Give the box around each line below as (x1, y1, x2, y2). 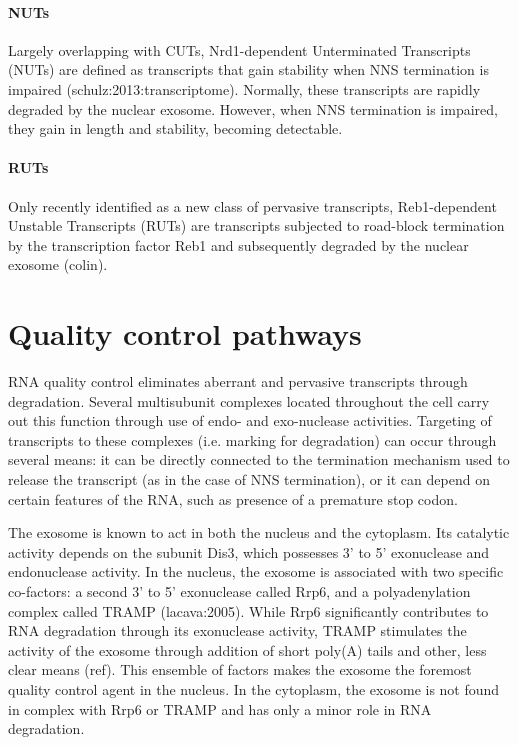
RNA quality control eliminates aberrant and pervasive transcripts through (8, 371, 468, 392)
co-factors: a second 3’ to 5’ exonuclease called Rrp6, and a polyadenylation (8, 581, 471, 601)
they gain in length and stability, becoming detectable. (8, 118, 343, 139)
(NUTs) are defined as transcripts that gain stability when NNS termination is (8, 59, 489, 80)
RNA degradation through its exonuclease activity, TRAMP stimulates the (8, 620, 467, 641)
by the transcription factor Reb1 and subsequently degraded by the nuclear (8, 234, 469, 255)
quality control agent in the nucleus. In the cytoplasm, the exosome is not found (8, 678, 500, 699)
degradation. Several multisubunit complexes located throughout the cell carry (8, 390, 490, 411)
